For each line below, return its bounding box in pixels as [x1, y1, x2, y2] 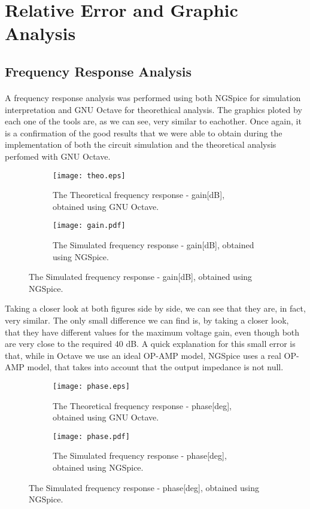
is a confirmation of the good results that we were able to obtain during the [5, 126, 282, 139]
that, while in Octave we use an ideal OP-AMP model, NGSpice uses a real [5, 349, 281, 361]
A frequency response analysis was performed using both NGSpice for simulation [5, 91, 301, 103]
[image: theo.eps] [53, 171, 126, 180]
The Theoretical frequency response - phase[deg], [53, 399, 232, 412]
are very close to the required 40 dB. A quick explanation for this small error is [5, 337, 296, 350]
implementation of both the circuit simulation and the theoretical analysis [5, 138, 276, 151]
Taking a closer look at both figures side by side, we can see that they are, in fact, [5, 302, 306, 315]
